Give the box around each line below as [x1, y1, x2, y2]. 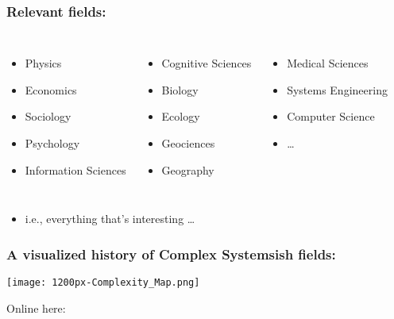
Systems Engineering [287, 81, 388, 98]
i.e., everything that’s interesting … [25, 210, 195, 227]
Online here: [6, 299, 66, 316]
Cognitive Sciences [161, 55, 252, 71]
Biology [161, 81, 199, 98]
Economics [25, 81, 77, 98]
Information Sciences [25, 161, 126, 178]
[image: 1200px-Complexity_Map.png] [6, 277, 200, 288]
